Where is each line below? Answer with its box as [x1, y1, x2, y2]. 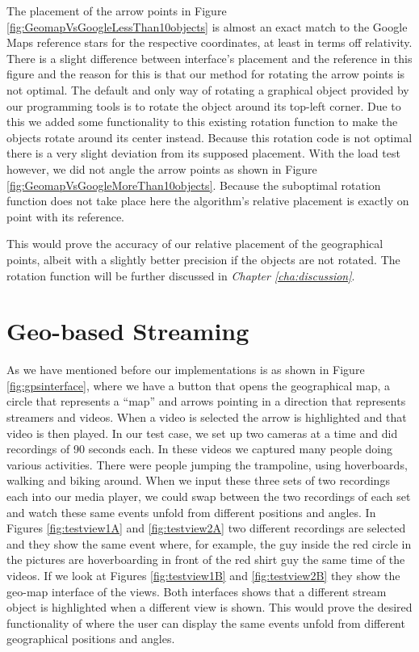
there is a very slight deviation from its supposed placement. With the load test [6, 145, 400, 162]
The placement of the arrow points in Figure [6, 2, 227, 19]
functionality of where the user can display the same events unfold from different [6, 614, 405, 631]
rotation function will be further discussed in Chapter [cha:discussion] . [6, 267, 355, 284]
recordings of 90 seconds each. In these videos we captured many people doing [6, 440, 393, 457]
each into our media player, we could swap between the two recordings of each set [6, 487, 411, 504]
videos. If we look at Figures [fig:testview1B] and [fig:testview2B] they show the [6, 566, 400, 583]
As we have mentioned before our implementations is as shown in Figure [6, 361, 365, 378]
